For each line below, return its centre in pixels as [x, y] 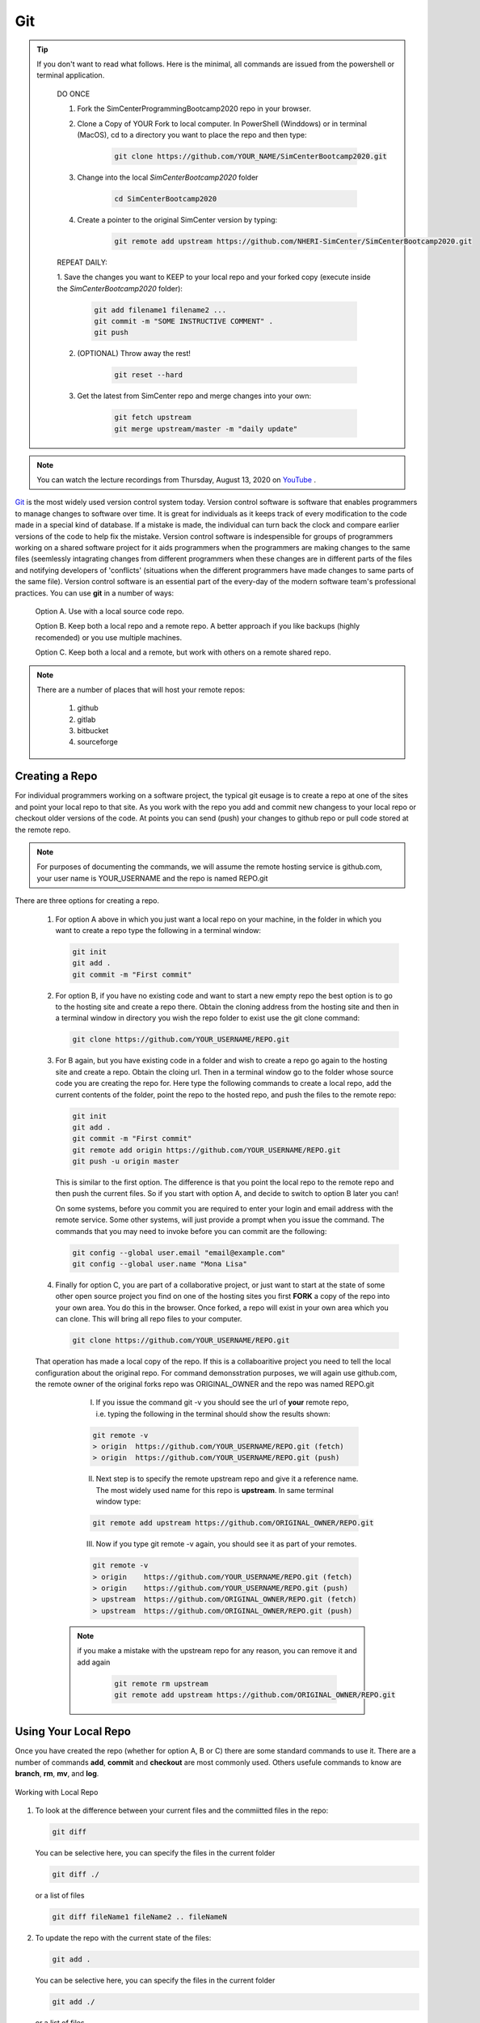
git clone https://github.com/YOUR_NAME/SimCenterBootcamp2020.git [251, 156]
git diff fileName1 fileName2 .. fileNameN [140, 1917]
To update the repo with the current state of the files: [123, 1937]
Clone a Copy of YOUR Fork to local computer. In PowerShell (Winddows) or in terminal [222, 123]
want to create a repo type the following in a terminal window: [158, 930]
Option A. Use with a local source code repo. [110, 611]
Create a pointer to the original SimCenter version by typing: [177, 219]
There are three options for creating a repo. [87, 901]
